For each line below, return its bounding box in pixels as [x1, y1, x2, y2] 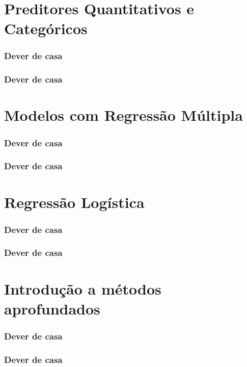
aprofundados [4, 298, 100, 319]
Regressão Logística [4, 191, 145, 212]
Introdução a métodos [4, 278, 161, 299]
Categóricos [4, 18, 88, 39]
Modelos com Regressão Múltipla [4, 104, 243, 125]
